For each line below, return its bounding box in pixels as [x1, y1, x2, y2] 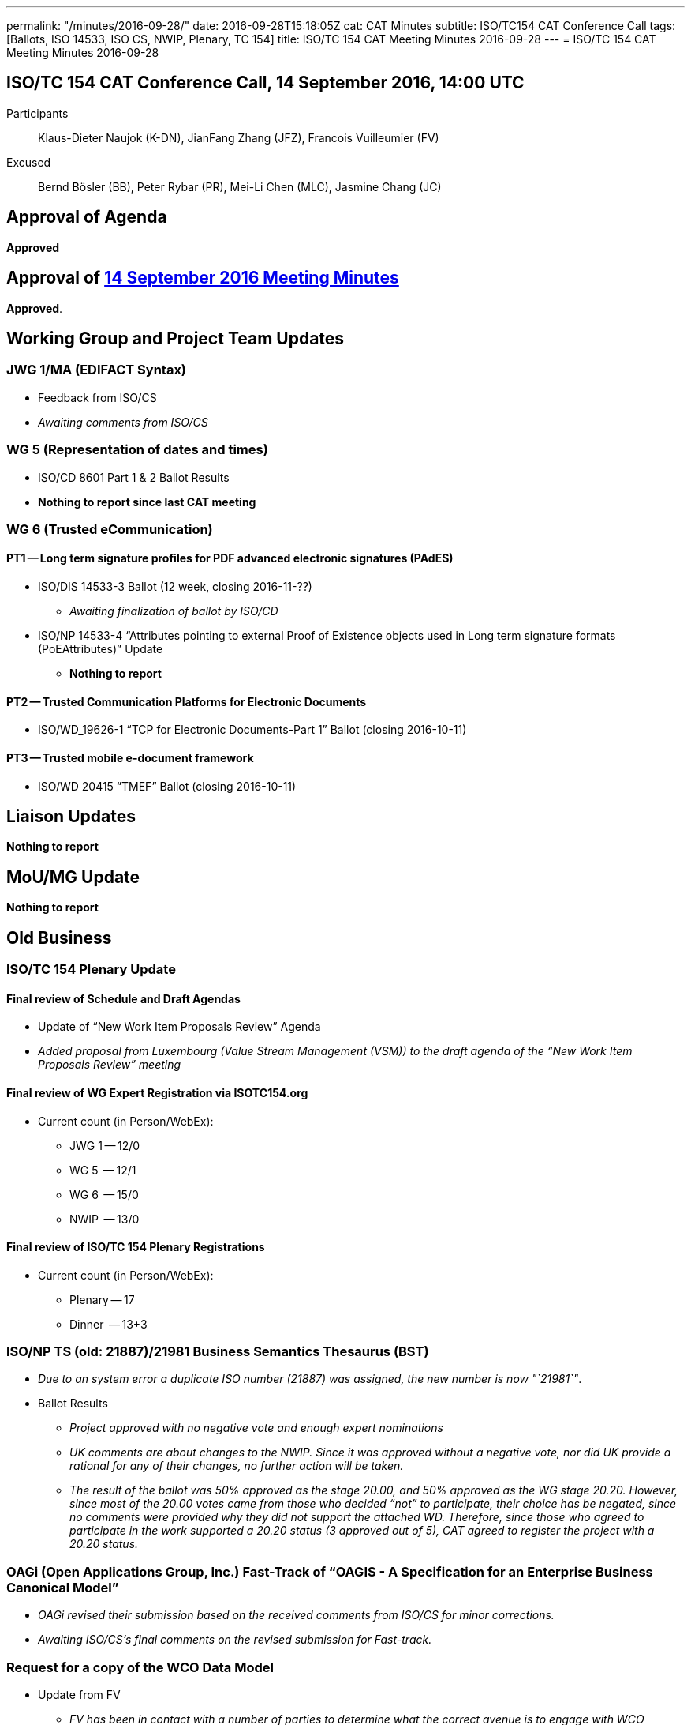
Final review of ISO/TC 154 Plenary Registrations [6, 1240, 265, 1254]
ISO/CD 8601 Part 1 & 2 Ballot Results [38, 470, 230, 484]
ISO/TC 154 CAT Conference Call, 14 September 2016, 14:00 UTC [6, 73, 525, 93]
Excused [6, 155, 51, 169]
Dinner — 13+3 [69, 1317, 148, 1331]
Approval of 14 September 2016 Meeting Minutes [6, 268, 399, 288]
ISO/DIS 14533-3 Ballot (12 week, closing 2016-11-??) [38, 580, 312, 594]
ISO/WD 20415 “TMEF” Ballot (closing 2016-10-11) [38, 779, 297, 793]
